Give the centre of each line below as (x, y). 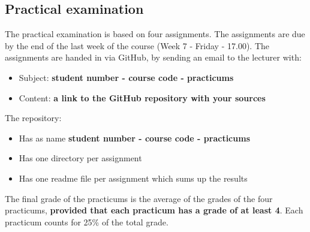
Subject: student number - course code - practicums (126, 77)
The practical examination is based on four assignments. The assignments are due (155, 34)
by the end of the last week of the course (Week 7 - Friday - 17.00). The (137, 45)
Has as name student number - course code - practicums (134, 138)
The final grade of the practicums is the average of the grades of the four (139, 198)
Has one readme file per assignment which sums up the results (133, 178)
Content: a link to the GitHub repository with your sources (142, 97)
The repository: (33, 118)
